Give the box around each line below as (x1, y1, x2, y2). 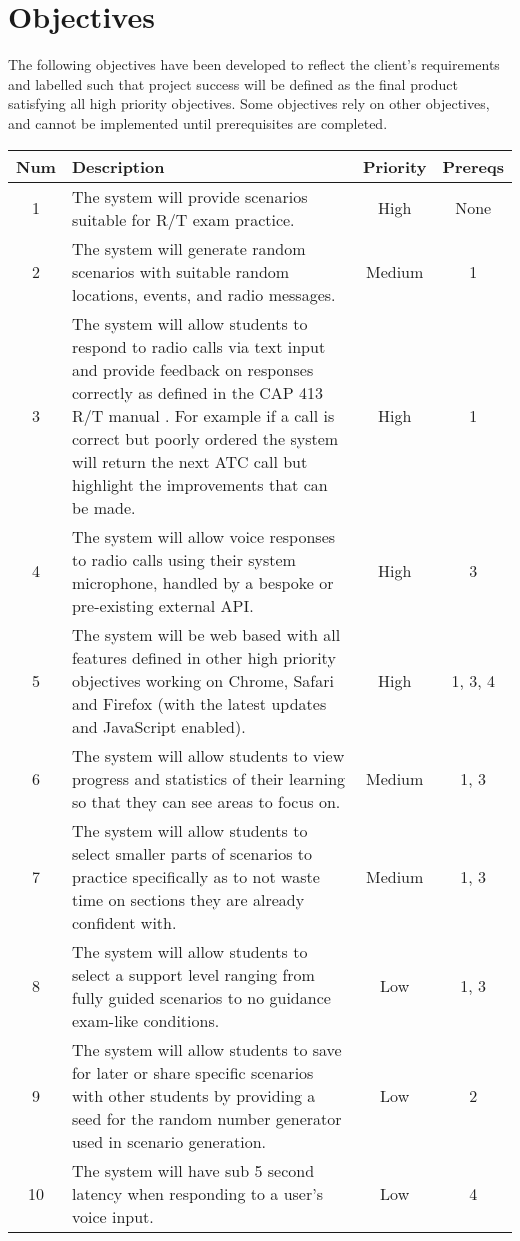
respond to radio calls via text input (71, 334, 326, 358)
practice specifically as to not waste (71, 864, 320, 888)
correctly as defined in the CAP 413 (71, 380, 324, 404)
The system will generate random (71, 236, 306, 260)
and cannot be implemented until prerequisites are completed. (8, 112, 388, 133)
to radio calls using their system (71, 547, 296, 571)
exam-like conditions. (71, 1008, 220, 1032)
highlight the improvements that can (71, 472, 328, 496)
